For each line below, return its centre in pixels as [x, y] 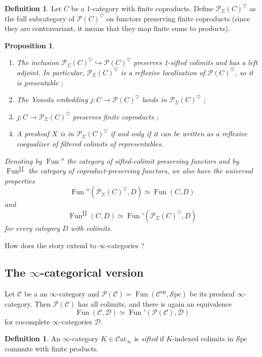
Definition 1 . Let [33, 8]
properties [20, 180]
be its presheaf [212, 294]
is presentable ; [40, 82]
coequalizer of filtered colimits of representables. [90, 143]
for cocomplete [27, 321]
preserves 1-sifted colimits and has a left [196, 62]
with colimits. [91, 228]
